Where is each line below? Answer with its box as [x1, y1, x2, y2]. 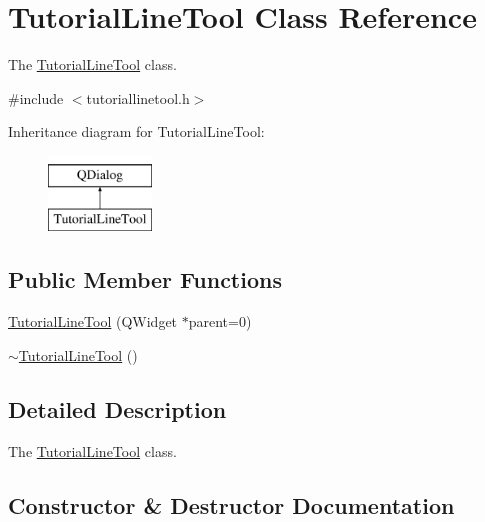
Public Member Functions [8, 264, 282, 295]
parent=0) [188, 311, 252, 332]
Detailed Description [8, 393, 227, 424]
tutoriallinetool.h [86, 87, 190, 108]
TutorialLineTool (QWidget [8, 311, 178, 332]
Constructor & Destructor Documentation [8, 489, 455, 520]
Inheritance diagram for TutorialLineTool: [8, 121, 265, 142]
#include [8, 87, 64, 108]
